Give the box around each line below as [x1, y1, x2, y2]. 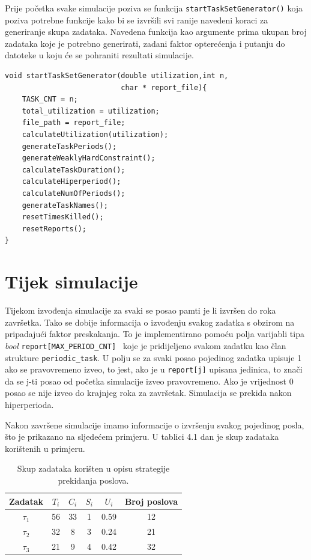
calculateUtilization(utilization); [22, 130, 169, 139]
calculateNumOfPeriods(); [22, 189, 125, 198]
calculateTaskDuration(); [22, 165, 125, 174]
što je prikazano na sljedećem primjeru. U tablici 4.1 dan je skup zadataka [5, 430, 279, 443]
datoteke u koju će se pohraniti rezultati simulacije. [5, 49, 194, 61]
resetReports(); [22, 224, 87, 233]
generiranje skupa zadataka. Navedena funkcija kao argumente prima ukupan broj [5, 25, 307, 38]
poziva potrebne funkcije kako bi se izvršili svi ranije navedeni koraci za [5, 13, 268, 26]
